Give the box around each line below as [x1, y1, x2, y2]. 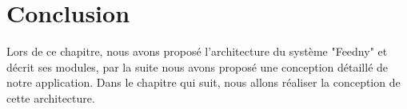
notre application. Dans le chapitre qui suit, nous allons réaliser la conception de [6, 74, 401, 91]
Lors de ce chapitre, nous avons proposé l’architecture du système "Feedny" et [6, 43, 388, 60]
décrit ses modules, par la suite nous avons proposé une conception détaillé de [6, 58, 389, 75]
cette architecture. [6, 89, 95, 106]
